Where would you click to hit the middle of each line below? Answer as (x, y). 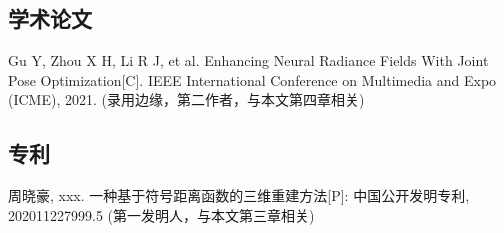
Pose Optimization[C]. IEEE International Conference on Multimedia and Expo (252, 79)
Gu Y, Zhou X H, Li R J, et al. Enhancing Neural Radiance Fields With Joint (248, 60)
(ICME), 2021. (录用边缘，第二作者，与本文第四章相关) (186, 99)
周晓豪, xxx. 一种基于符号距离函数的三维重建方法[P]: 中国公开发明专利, (239, 195)
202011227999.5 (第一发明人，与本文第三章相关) (161, 214)
